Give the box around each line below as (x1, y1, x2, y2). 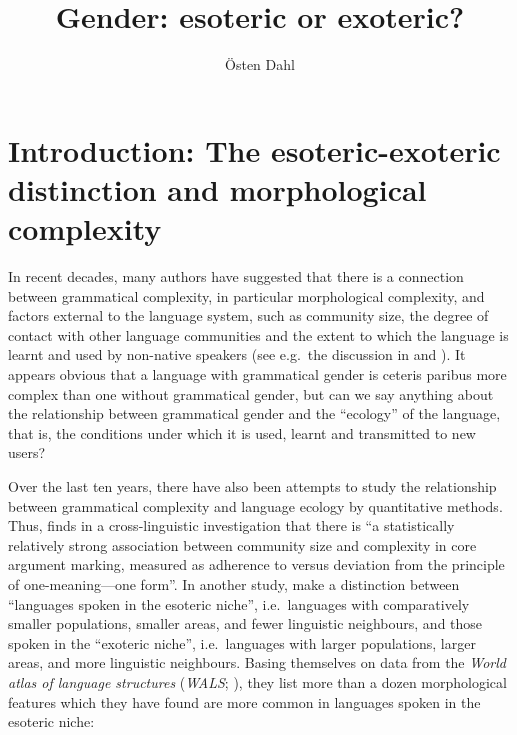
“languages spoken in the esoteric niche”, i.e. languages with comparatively (8, 593, 470, 614)
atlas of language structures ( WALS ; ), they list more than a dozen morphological (8, 671, 507, 692)
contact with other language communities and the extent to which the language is (8, 324, 509, 345)
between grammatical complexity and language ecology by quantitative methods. (8, 495, 503, 516)
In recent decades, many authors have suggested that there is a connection (8, 266, 464, 287)
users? (8, 442, 46, 463)
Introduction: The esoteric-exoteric (8, 129, 501, 170)
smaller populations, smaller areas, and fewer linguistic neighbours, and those (8, 613, 483, 634)
